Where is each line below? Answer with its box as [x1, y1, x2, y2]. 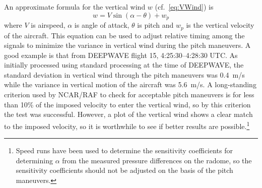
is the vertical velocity [186, 20, 254, 30]
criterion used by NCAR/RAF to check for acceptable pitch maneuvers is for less [4, 89, 254, 100]
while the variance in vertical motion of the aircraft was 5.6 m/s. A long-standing [4, 79, 256, 90]
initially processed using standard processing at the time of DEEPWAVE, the [4, 59, 244, 70]
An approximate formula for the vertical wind [4, 2, 146, 12]
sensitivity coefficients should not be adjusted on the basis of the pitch [16, 165, 233, 175]
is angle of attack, [74, 20, 129, 30]
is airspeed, [31, 20, 65, 30]
